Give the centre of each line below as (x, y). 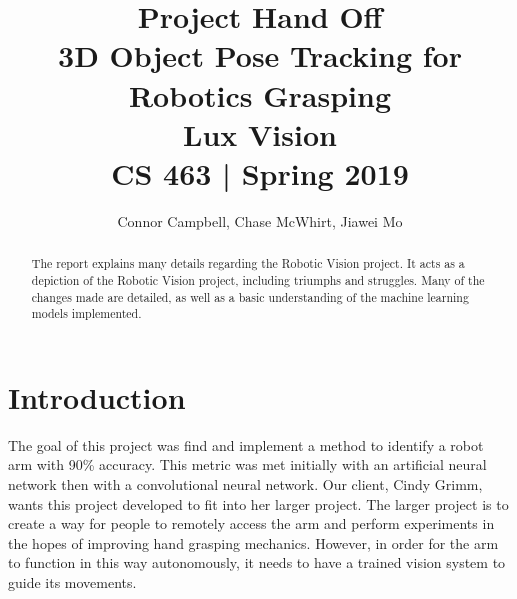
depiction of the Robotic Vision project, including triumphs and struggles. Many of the (258, 279)
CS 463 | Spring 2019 (260, 172)
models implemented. (86, 313)
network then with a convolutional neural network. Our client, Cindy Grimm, (245, 484)
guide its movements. (72, 581)
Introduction (97, 396)
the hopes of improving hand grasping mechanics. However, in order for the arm (253, 542)
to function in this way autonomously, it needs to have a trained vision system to (257, 562)
